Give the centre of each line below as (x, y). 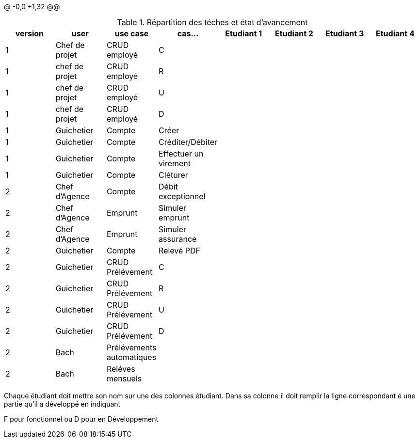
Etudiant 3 (345, 33)
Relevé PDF (180, 251)
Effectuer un (181, 154)
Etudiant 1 (244, 33)
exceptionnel (182, 196)
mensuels (124, 379)
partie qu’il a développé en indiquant (62, 404)
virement (175, 163)
